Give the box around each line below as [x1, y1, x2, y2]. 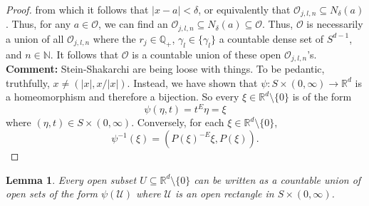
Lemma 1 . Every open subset [6, 172, 137, 187]
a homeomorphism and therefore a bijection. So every [6, 89, 239, 104]
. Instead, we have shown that [127, 75, 258, 90]
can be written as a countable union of [194, 172, 361, 187]
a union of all [6, 31, 64, 46]
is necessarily [306, 16, 363, 31]
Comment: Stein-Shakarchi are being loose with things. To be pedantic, [6, 61, 325, 76]
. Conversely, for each [131, 115, 224, 130]
